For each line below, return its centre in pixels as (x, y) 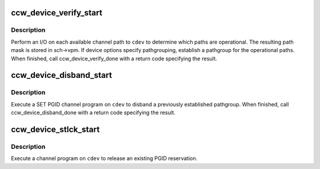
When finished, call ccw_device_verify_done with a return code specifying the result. (114, 58)
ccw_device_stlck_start (55, 129)
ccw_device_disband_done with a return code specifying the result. (93, 113)
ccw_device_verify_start (57, 13)
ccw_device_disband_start (62, 75)
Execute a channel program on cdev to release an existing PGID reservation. (104, 158)
